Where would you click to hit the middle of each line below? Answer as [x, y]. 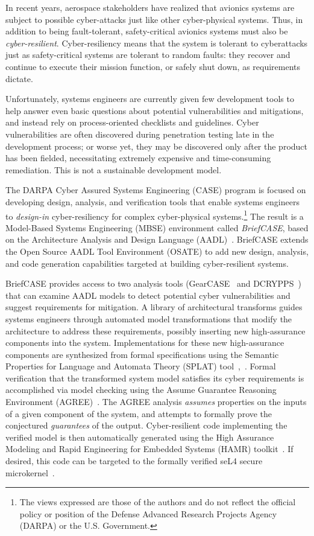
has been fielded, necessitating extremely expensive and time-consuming [138, 158]
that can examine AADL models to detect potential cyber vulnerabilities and [148, 295]
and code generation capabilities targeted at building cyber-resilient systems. [147, 263]
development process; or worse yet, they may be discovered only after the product [157, 146]
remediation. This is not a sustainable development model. [114, 169]
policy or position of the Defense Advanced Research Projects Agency [148, 513]
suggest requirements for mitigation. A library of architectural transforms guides [154, 307]
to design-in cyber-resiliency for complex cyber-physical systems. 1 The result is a [155, 215]
